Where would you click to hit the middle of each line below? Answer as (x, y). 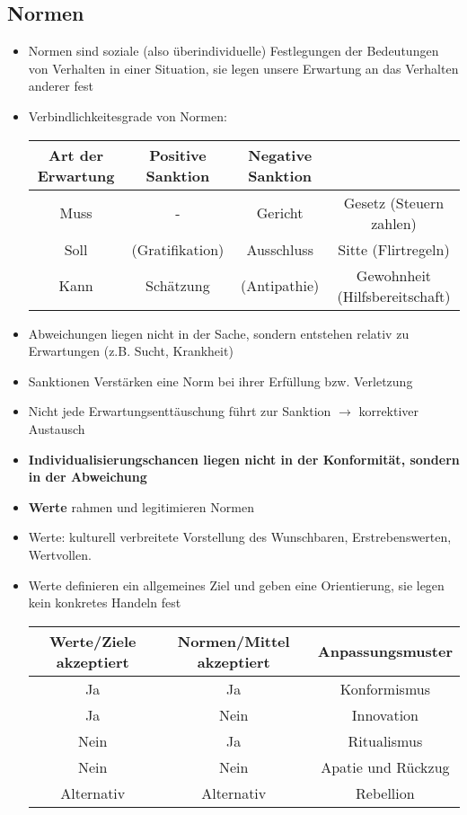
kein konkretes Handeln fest (105, 602)
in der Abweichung (88, 477)
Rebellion (385, 793)
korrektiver (389, 411)
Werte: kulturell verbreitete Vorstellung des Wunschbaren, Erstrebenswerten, (240, 537)
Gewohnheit (394, 275)
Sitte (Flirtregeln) (394, 249)
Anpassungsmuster (385, 651)
